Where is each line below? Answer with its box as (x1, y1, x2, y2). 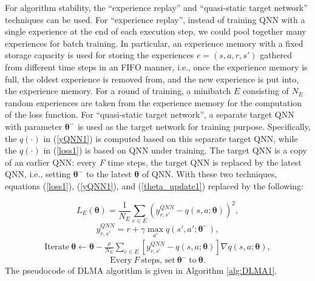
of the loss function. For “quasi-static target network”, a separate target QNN (5, 108, 294, 121)
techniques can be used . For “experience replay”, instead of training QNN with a (5, 13, 305, 25)
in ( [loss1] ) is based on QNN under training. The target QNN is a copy (43, 144, 307, 157)
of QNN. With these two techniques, (141, 168, 277, 180)
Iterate (44, 243, 70, 251)
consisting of (242, 84, 289, 97)
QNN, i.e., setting (5, 168, 71, 180)
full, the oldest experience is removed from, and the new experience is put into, (5, 72, 299, 85)
